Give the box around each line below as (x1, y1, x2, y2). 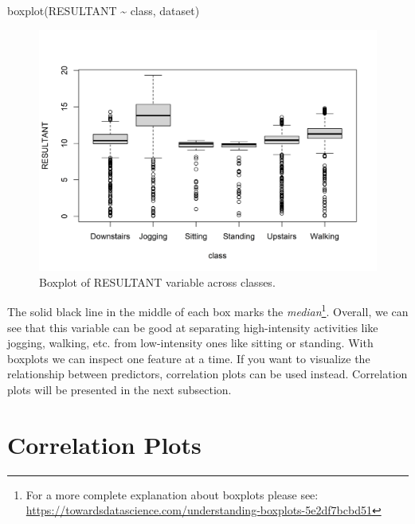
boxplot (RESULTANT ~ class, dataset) (7, 2, 200, 18)
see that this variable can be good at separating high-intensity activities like (7, 319, 378, 335)
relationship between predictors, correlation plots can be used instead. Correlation (7, 366, 408, 382)
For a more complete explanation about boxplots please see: (25, 486, 319, 502)
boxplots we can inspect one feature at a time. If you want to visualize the (7, 350, 370, 366)
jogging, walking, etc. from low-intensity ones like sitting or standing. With (7, 334, 374, 351)
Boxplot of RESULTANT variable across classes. (39, 273, 276, 290)
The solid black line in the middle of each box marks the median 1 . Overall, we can (7, 301, 409, 320)
